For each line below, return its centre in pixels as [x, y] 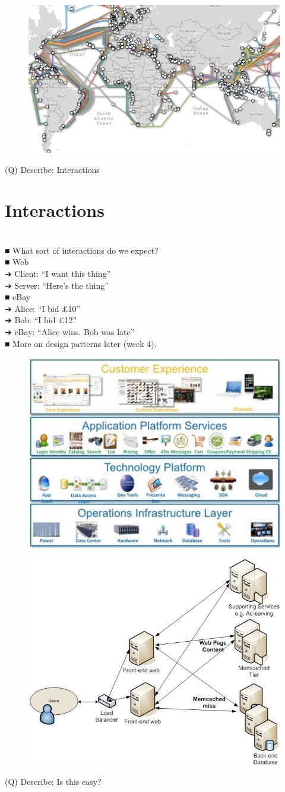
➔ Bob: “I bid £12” [41, 320]
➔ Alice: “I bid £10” [43, 308]
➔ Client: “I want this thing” [58, 274]
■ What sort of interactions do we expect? [82, 250]
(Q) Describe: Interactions [52, 169]
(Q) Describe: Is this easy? [53, 781]
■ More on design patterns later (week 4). [81, 343]
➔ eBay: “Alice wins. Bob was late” [70, 331]
